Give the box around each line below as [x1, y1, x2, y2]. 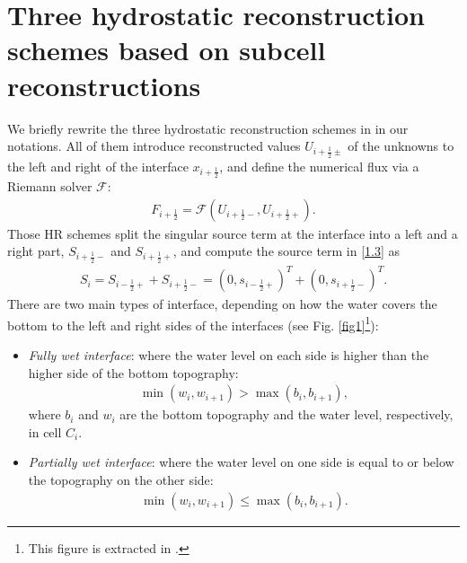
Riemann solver [7, 176, 93, 195]
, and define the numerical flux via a [219, 156, 419, 175]
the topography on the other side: [28, 470, 214, 488]
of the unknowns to [348, 136, 454, 155]
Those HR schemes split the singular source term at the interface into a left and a [7, 224, 458, 242]
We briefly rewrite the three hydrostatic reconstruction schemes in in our [7, 119, 409, 137]
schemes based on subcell [7, 31, 326, 68]
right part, [7, 242, 65, 260]
